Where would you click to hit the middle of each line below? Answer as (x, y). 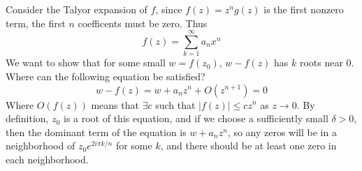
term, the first (36, 23)
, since (169, 9)
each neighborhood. (47, 159)
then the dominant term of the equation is (96, 132)
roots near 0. (327, 62)
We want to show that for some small (86, 62)
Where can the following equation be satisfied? (106, 76)
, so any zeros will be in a (282, 132)
